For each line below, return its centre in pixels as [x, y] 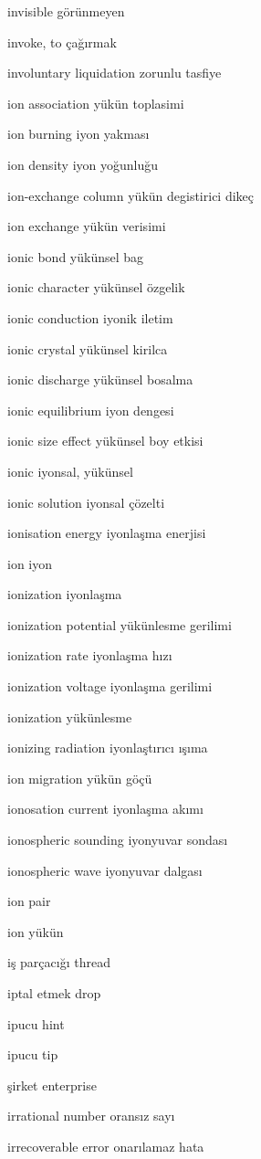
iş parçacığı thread [59, 962]
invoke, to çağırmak [62, 42]
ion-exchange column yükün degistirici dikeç [131, 195]
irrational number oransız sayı [91, 1116]
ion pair [29, 901]
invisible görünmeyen [66, 11]
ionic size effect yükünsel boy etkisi [105, 441]
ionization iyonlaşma [65, 594]
